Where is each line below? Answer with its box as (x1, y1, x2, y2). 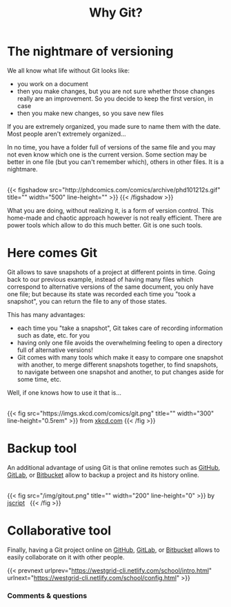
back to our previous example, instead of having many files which (7, 275, 194, 283)
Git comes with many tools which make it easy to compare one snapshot (17, 353, 223, 361)
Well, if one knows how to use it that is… (7, 388, 122, 397)
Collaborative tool (7, 523, 112, 538)
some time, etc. (17, 375, 61, 383)
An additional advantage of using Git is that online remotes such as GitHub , (7, 463, 221, 471)
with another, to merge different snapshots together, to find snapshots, (17, 360, 219, 369)
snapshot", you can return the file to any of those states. (7, 297, 167, 305)
